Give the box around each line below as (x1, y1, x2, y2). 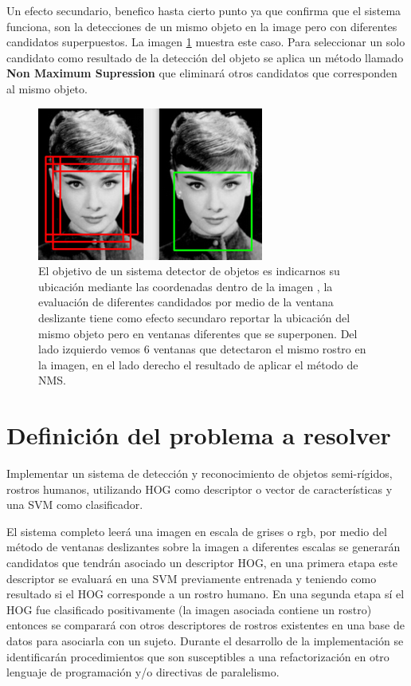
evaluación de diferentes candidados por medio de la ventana (38, 294, 334, 310)
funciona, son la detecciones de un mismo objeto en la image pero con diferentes (6, 18, 397, 34)
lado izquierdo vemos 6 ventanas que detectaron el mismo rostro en (38, 341, 366, 357)
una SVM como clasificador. (6, 496, 143, 513)
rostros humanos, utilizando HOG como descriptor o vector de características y (6, 480, 393, 497)
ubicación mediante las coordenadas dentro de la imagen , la (38, 278, 333, 294)
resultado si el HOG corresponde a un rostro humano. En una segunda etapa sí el (6, 585, 405, 602)
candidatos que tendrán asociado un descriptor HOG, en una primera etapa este (6, 554, 398, 570)
